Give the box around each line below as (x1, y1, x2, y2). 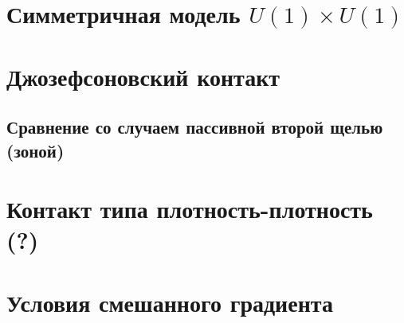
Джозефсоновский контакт (6, 60, 280, 92)
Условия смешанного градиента (6, 286, 333, 318)
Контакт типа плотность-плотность (6, 193, 373, 225)
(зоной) (6, 138, 65, 162)
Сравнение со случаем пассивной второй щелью (6, 115, 383, 139)
